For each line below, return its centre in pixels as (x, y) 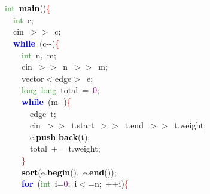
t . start (83, 125)
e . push (43, 136)
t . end (134, 125)
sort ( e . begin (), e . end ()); (69, 172)
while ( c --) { (36, 43)
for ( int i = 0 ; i (49, 184)
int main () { (28, 8)
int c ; (23, 19)
